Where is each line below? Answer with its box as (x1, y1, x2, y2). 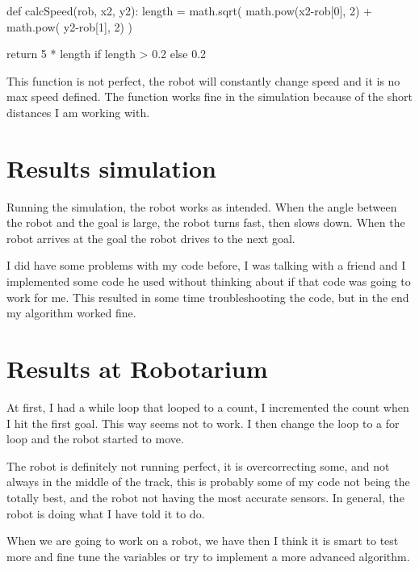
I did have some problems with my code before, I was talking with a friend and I (6, 257, 406, 274)
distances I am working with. (6, 103, 150, 120)
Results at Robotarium (6, 352, 268, 385)
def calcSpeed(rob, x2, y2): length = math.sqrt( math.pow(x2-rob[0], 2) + (6, 2, 372, 19)
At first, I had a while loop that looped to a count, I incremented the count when (6, 398, 409, 415)
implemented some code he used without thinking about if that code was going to (6, 273, 411, 290)
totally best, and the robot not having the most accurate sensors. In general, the (6, 488, 404, 505)
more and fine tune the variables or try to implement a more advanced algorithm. (6, 547, 410, 564)
